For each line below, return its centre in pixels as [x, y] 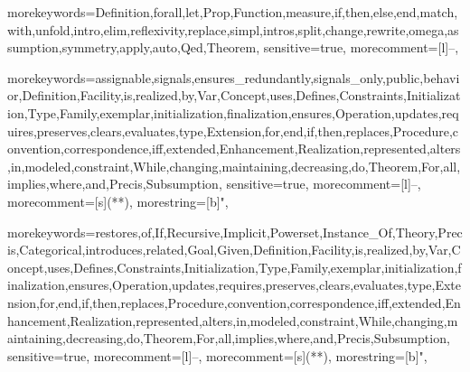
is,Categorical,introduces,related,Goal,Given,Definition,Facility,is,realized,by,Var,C [234, 250]
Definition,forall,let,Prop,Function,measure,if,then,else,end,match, [277, 12]
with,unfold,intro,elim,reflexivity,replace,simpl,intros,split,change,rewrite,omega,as [233, 29]
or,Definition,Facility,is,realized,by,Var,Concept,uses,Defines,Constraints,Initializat [234, 95]
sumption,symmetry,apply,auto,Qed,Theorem [132, 47]
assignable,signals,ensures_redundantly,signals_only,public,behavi [277, 77]
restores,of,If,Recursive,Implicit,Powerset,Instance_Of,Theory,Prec [279, 232]
